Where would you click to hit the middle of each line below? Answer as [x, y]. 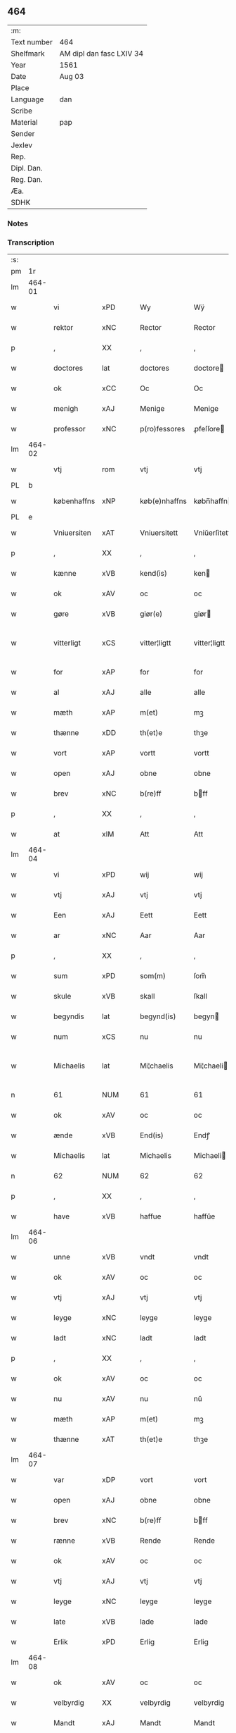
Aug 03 [72, 76]
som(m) [153, 976]
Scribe [22, 111]
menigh [66, 409]
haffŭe [204, 1216]
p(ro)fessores [162, 429]
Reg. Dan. [27, 179]
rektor [64, 328]
